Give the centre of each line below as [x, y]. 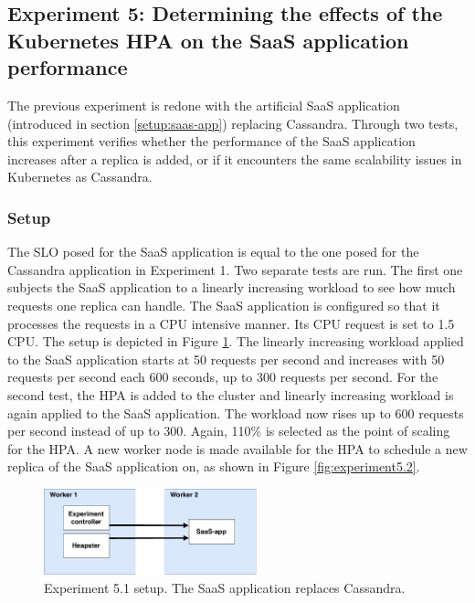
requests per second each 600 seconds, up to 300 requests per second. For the [223, 377]
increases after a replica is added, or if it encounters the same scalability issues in [235, 159]
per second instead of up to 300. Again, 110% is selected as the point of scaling [229, 431]
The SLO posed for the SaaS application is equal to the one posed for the [213, 252]
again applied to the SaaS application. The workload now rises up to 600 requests [236, 413]
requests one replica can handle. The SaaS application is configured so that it [224, 305]
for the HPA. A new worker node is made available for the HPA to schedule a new [237, 448]
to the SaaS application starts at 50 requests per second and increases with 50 [226, 359]
